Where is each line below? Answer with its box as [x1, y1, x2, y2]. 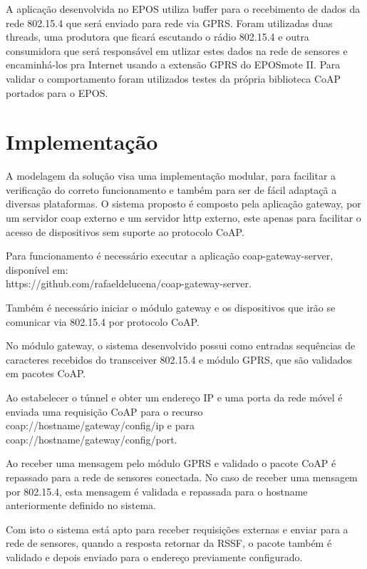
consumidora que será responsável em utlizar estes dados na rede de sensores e [6, 43, 348, 58]
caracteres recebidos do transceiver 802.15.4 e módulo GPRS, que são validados [6, 352, 352, 366]
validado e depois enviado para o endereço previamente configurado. [6, 549, 303, 564]
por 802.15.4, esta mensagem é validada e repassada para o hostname [6, 483, 308, 498]
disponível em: [6, 262, 68, 277]
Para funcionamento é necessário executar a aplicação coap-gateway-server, [6, 248, 334, 263]
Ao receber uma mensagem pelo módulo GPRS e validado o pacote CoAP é [6, 456, 336, 471]
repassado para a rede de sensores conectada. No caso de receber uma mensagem [6, 469, 358, 484]
